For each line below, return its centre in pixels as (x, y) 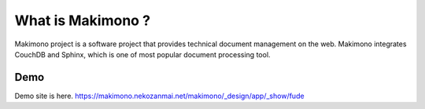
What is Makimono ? (83, 20)
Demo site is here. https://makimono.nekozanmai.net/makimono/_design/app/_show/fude (159, 96)
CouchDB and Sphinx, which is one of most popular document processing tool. (142, 54)
